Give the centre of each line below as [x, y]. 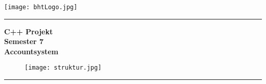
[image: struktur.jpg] [63, 68]
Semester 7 [24, 41]
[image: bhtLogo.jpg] [41, 7]
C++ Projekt [29, 31]
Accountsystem [31, 51]
